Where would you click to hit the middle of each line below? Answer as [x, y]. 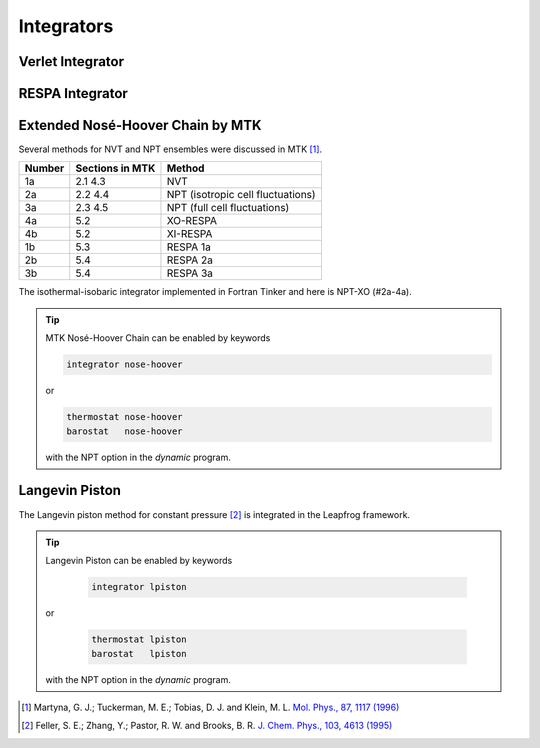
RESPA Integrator [73, 93]
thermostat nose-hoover [125, 417]
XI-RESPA [189, 234]
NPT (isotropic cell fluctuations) [241, 195]
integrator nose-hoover [125, 364]
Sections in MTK [115, 168]
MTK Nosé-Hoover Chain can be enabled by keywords [158, 338]
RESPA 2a [190, 260]
